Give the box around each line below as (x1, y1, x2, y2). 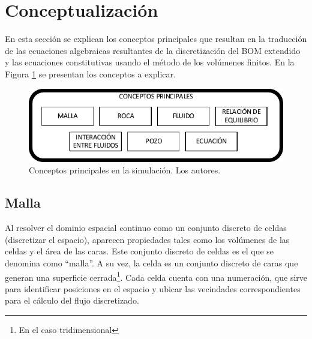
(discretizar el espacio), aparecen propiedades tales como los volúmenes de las (5, 233, 290, 245)
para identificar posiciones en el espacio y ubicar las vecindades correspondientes (5, 282, 301, 295)
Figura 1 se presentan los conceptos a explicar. (5, 67, 176, 80)
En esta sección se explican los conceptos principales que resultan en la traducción (5, 32, 307, 45)
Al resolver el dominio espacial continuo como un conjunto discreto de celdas (5, 221, 287, 234)
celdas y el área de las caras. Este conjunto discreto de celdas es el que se (5, 245, 274, 257)
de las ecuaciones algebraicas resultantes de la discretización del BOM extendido (5, 44, 301, 56)
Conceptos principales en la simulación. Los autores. (29, 164, 221, 176)
